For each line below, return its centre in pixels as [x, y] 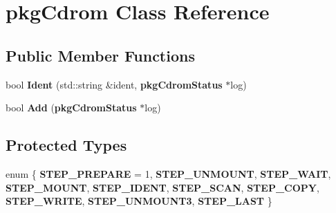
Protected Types [66, 145]
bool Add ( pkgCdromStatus [71, 108]
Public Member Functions [100, 55]
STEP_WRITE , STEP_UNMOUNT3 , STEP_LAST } [139, 201]
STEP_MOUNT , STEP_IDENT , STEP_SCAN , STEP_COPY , [162, 187]
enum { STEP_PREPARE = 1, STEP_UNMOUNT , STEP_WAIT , [168, 173]
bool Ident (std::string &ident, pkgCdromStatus [114, 84]
